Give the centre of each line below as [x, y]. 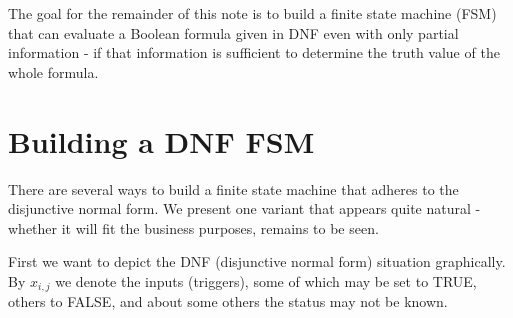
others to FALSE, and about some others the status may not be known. [228, 301]
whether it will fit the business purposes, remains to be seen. [193, 227]
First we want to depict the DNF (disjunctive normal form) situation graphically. [257, 261]
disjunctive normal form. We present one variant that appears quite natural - [244, 208]
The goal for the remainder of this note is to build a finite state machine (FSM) [252, 13]
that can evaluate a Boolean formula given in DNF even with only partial [233, 32]
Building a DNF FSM [161, 140]
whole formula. [53, 71]
